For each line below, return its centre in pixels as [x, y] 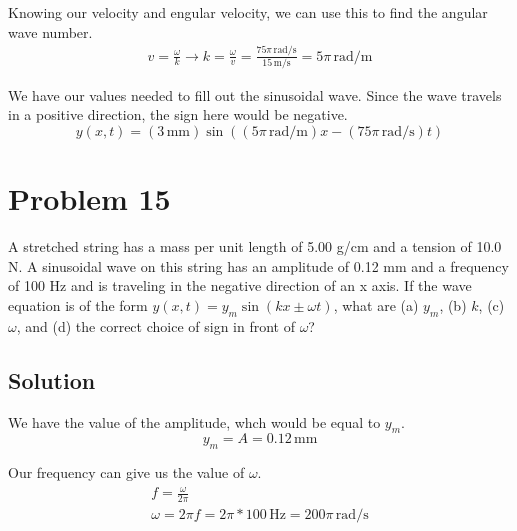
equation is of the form [78, 304]
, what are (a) [376, 304]
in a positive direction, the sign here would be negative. [178, 114]
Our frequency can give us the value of [126, 472]
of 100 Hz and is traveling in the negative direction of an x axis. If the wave [240, 285]
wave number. [50, 31]
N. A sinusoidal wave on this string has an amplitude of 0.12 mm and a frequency [258, 265]
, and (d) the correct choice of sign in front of [155, 325]
